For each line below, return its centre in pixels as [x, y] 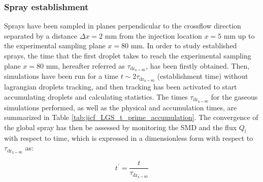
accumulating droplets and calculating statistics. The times [96, 96]
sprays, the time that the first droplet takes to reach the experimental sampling [128, 55]
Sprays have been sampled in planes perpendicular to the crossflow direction [123, 26]
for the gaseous [234, 96]
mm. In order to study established [184, 45]
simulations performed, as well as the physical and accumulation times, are [121, 107]
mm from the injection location [153, 35]
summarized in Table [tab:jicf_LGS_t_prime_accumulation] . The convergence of [131, 117]
